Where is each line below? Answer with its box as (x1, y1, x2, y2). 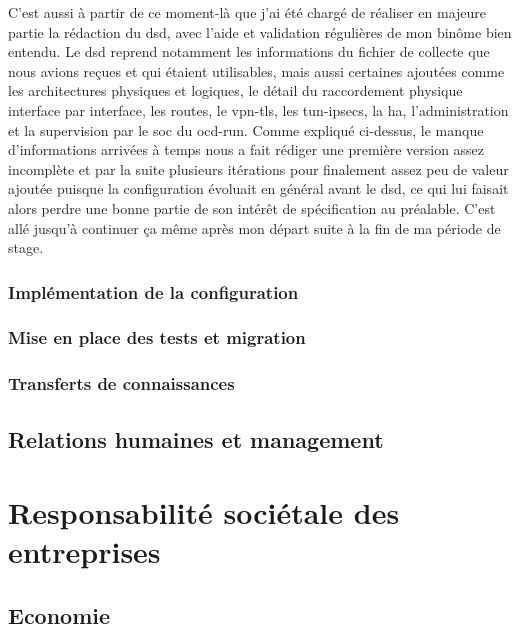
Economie (8, 599, 111, 630)
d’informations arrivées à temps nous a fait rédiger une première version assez (8, 139, 485, 160)
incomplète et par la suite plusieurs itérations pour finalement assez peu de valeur (8, 158, 509, 179)
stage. (8, 237, 44, 258)
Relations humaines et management (8, 423, 384, 454)
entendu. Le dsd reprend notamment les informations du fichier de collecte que (8, 41, 490, 62)
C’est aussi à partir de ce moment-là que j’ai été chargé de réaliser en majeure (8, 2, 487, 22)
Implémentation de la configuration (8, 279, 299, 304)
